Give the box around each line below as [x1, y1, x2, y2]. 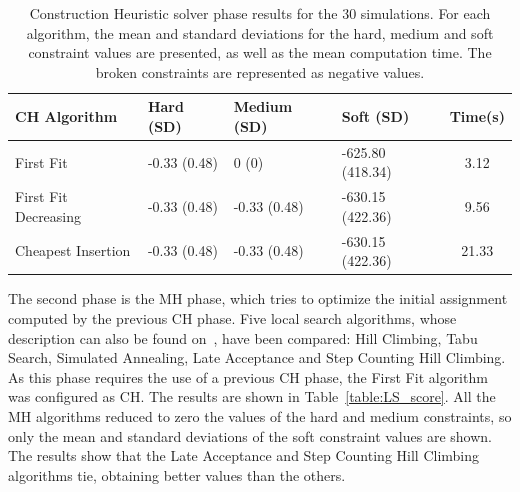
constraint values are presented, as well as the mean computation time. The [28, 42, 492, 63]
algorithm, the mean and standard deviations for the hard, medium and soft [26, 22, 494, 43]
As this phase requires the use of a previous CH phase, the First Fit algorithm [8, 366, 488, 387]
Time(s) [449, 106, 505, 127]
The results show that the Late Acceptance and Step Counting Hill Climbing [8, 445, 480, 466]
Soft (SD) [341, 106, 410, 127]
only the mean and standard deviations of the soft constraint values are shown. [8, 425, 492, 446]
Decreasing [15, 205, 82, 226]
